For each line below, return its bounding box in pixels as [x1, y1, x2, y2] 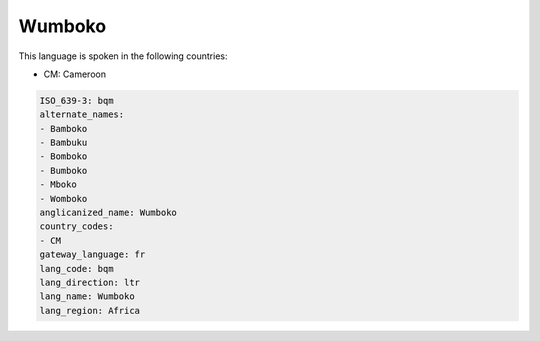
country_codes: [39, 221, 114, 232]
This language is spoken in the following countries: [18, 50, 228, 62]
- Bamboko [39, 123, 88, 134]
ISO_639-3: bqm [39, 95, 114, 106]
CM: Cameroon [43, 68, 107, 80]
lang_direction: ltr [39, 277, 140, 288]
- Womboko [39, 193, 88, 204]
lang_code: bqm [39, 263, 114, 274]
